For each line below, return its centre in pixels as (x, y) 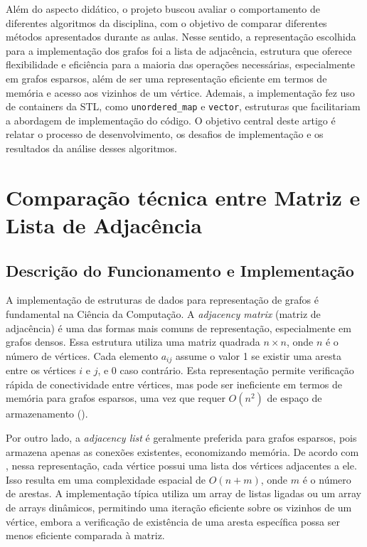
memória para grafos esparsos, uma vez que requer (116, 398)
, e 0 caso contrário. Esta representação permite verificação (226, 370)
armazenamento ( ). (47, 414)
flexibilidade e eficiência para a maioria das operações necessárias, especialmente (180, 64)
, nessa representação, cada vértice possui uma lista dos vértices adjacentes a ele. (181, 466)
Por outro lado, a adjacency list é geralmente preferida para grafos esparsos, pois (181, 437)
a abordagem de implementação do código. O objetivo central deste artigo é (171, 120)
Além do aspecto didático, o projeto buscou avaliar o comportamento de (163, 9)
